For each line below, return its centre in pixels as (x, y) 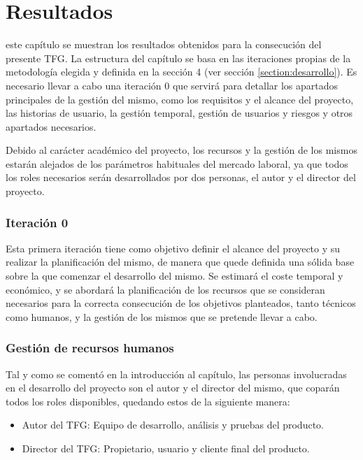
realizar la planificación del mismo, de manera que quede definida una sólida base (180, 262)
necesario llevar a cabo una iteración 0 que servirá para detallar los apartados (172, 85)
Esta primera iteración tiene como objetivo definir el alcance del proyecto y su (173, 248)
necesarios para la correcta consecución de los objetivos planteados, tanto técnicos (181, 303)
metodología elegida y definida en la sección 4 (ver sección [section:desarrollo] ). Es (181, 72)
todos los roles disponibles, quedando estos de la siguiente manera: (148, 401)
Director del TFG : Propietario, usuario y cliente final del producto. (166, 448)
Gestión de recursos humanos (90, 348)
